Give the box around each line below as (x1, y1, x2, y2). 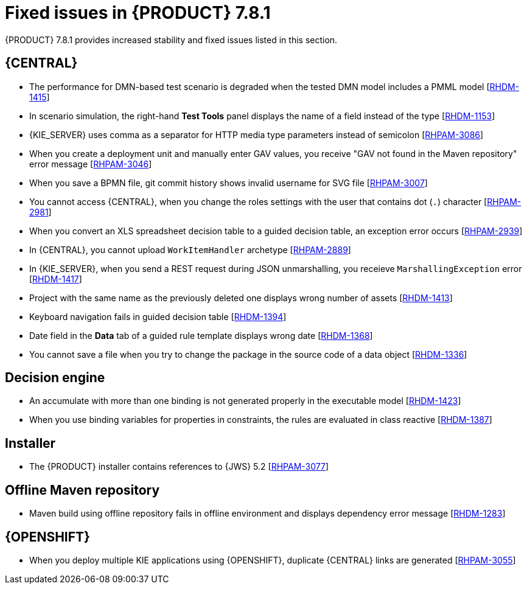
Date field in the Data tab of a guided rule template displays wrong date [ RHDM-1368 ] (29, 330, 373, 341)
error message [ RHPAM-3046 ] (29, 158, 152, 169)
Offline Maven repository (5, 482, 160, 498)
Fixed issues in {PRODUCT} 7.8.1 (5, 2, 271, 23)
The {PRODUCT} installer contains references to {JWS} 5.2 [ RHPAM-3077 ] (29, 461, 329, 472)
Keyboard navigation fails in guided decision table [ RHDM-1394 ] (29, 311, 287, 322)
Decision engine (5, 370, 105, 386)
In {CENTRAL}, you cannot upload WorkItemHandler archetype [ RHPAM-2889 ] (29, 244, 351, 255)
